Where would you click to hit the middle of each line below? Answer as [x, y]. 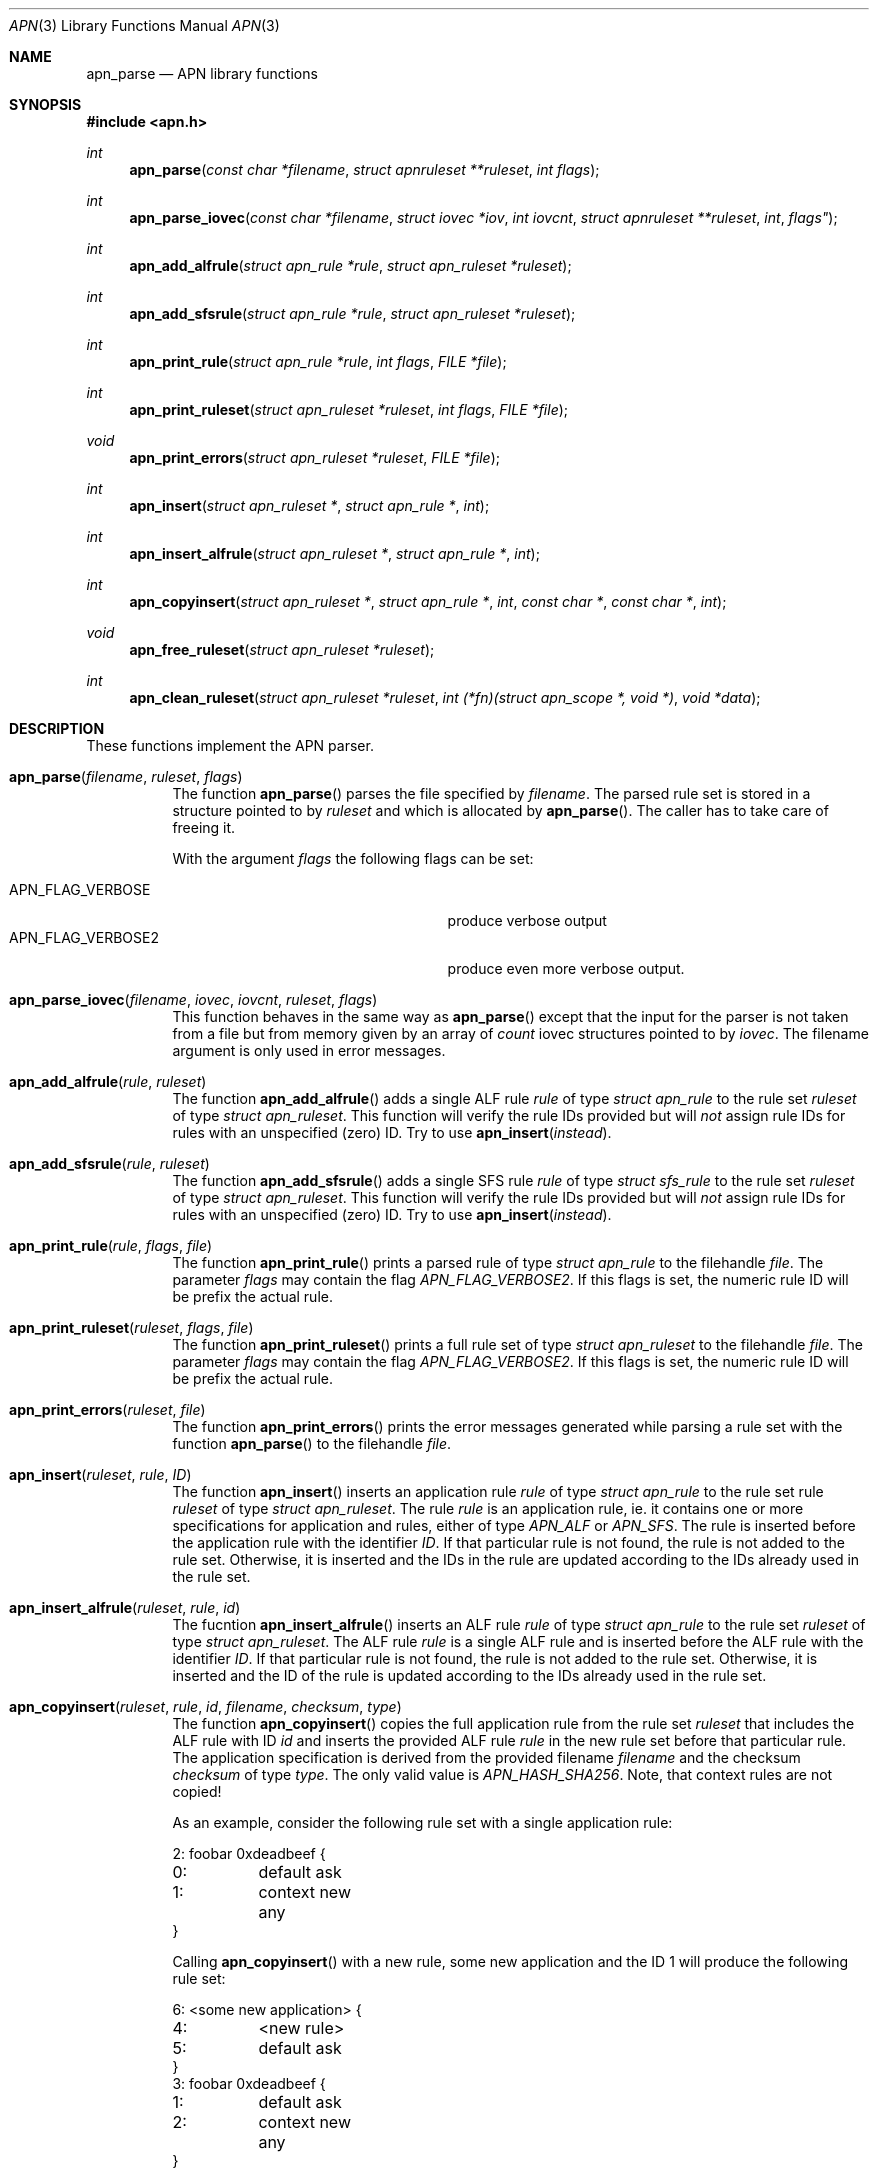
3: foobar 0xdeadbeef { [249, 2083]
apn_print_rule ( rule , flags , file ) [111, 1245]
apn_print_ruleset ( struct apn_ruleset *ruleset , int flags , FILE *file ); [349, 409]
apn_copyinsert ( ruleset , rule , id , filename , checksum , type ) [205, 1706]
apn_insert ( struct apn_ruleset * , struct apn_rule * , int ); [309, 505]
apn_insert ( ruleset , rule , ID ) [100, 1474]
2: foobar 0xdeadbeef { [249, 1853]
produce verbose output [527, 920]
